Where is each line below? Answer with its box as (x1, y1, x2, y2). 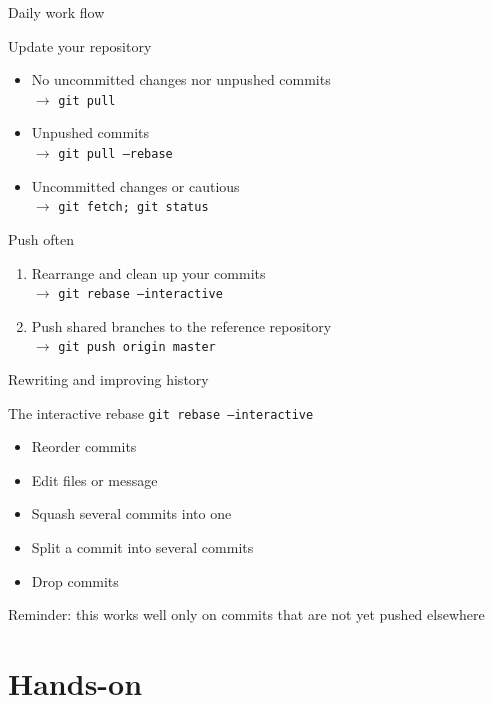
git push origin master (58, 340, 216, 355)
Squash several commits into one (31, 503, 232, 524)
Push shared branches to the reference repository (31, 315, 332, 336)
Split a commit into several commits (31, 537, 254, 558)
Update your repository (8, 35, 152, 56)
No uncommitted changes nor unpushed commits (31, 69, 331, 90)
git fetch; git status (58, 200, 209, 215)
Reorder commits (31, 436, 137, 457)
